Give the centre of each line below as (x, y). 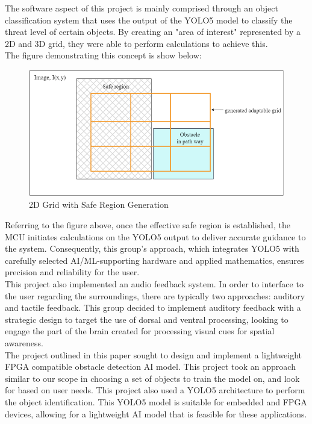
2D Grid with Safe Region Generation (99, 204)
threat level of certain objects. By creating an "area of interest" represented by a (153, 32)
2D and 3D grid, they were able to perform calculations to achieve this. (136, 43)
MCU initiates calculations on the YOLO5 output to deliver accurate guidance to (155, 236)
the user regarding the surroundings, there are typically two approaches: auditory (155, 295)
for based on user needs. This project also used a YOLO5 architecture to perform (155, 390)
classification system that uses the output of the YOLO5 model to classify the (149, 20)
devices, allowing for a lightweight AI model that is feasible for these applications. (156, 413)
